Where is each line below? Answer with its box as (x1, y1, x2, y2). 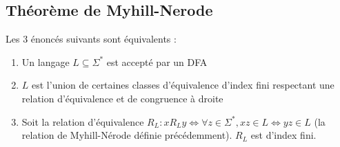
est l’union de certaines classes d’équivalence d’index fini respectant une (32, 78, 334, 92)
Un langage (21, 54, 70, 69)
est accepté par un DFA (106, 54, 208, 69)
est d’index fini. (250, 128, 317, 142)
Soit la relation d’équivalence (21, 114, 144, 128)
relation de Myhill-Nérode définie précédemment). (21, 128, 232, 142)
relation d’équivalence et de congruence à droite (21, 91, 223, 105)
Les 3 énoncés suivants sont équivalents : (6, 32, 177, 46)
